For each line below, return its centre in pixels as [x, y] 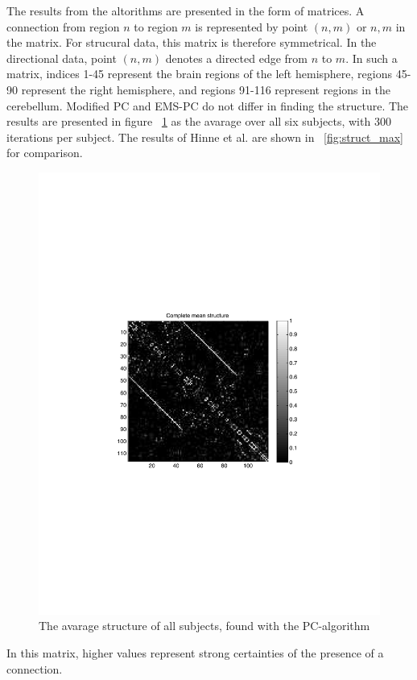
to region [156, 26]
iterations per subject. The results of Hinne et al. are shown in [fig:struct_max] [205, 137]
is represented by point [252, 26]
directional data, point [62, 58]
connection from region [63, 26]
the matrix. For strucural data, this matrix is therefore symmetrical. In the [192, 42]
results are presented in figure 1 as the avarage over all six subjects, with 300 [199, 121]
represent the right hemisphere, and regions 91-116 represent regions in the [206, 89]
